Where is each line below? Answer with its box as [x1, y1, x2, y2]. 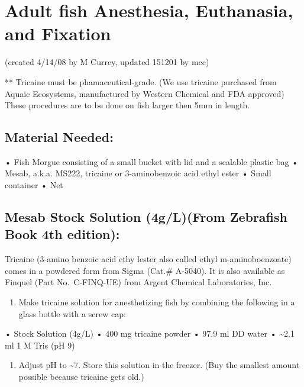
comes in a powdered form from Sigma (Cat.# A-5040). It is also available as [5, 264, 285, 276]
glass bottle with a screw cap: [18, 307, 126, 320]
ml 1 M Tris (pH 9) [5, 338, 75, 351]
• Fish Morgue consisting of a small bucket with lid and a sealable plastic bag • [5, 155, 299, 167]
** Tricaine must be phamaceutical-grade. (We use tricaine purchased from [5, 75, 277, 88]
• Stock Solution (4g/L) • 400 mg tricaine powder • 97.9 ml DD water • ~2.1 [5, 327, 295, 340]
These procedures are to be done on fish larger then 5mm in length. [5, 99, 250, 111]
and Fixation [5, 21, 111, 46]
